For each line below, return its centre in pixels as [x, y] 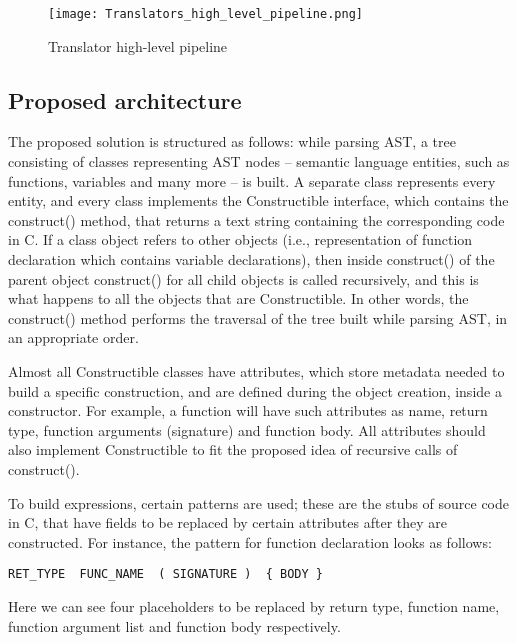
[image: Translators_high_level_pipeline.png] [205, 14]
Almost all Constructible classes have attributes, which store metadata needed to [256, 370]
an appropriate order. [73, 337]
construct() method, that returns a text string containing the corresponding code [256, 219]
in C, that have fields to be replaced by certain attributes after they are [228, 522]
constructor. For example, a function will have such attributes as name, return [248, 410]
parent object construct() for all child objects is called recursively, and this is [243, 278]
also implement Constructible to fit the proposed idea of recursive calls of [233, 449]
